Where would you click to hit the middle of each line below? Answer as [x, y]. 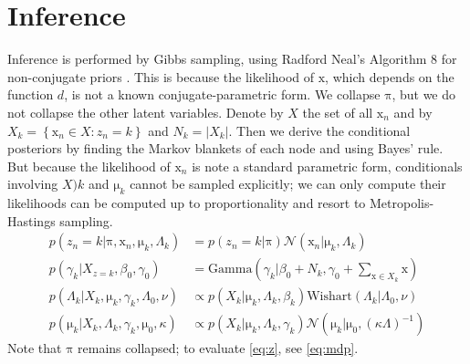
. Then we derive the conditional [319, 130]
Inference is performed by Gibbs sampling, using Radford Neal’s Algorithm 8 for [232, 59]
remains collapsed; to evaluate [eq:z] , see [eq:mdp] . [218, 348]
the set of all [338, 112]
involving [33, 184]
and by [413, 112]
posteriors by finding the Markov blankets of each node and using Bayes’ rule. [225, 148]
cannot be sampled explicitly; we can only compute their [288, 184]
